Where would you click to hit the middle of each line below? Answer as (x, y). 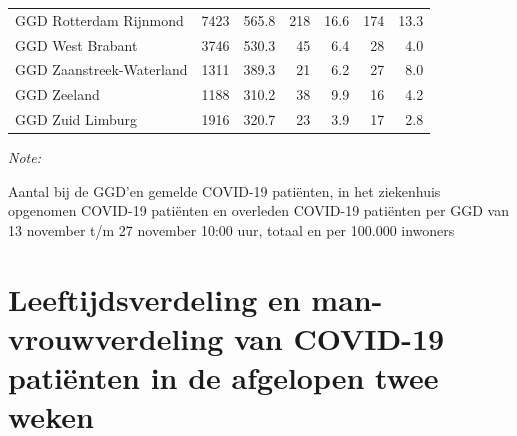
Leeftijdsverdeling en (154, 298)
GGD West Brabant (76, 44)
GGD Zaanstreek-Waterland (101, 69)
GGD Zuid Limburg (76, 119)
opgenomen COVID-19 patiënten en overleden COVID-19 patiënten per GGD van (258, 210)
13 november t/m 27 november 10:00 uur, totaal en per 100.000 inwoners (231, 230)
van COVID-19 (339, 337)
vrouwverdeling (116, 337)
